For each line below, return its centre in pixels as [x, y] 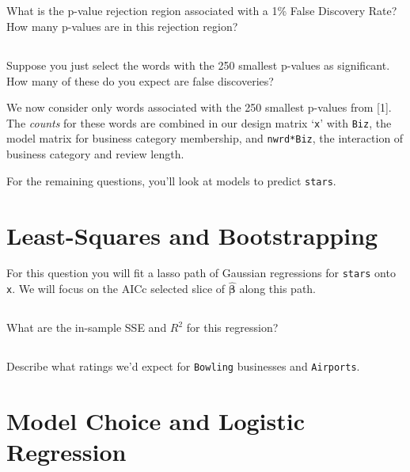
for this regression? [232, 327]
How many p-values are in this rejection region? [122, 26]
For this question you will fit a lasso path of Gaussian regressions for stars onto [201, 273]
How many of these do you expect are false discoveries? [140, 80]
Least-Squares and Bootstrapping [192, 235]
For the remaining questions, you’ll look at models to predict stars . [171, 180]
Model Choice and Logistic [156, 421]
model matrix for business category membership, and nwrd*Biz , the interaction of [205, 138]
